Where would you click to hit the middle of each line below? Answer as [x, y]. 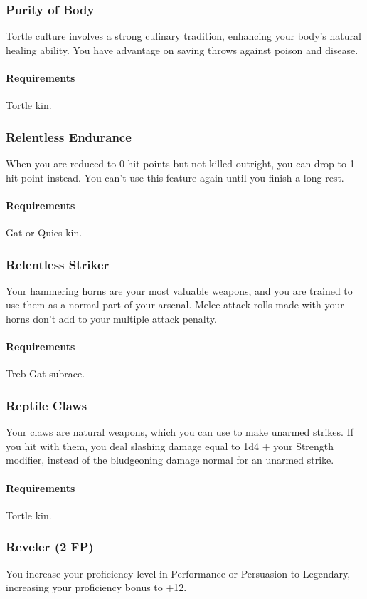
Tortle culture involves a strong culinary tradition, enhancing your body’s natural [183, 36]
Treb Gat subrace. [46, 374]
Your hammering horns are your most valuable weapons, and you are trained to [179, 290]
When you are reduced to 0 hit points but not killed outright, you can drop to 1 [180, 163]
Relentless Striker [58, 264]
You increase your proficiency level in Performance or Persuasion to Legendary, [178, 573]
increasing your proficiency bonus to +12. [96, 587]
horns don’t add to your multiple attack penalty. [111, 318]
